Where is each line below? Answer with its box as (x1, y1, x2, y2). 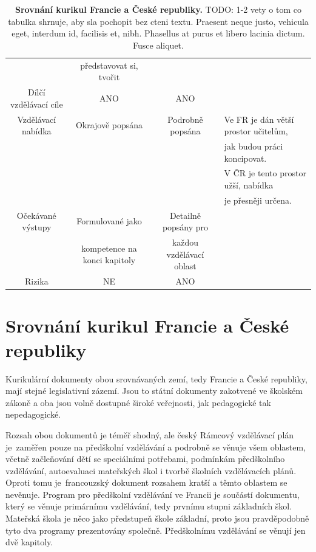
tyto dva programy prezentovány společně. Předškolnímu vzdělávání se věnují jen (5, 523, 306, 536)
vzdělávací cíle (10, 97, 63, 110)
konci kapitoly (82, 254, 136, 266)
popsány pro (162, 221, 209, 233)
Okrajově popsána (75, 119, 143, 131)
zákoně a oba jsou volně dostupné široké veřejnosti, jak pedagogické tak (5, 396, 271, 409)
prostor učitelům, (224, 125, 288, 137)
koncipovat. (224, 151, 267, 164)
